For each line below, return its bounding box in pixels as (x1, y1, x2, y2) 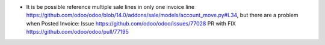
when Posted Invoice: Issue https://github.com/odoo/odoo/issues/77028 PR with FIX (26, 20, 236, 27)
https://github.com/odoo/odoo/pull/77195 (26, 28, 129, 36)
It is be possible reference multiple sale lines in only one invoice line (26, 4, 195, 10)
